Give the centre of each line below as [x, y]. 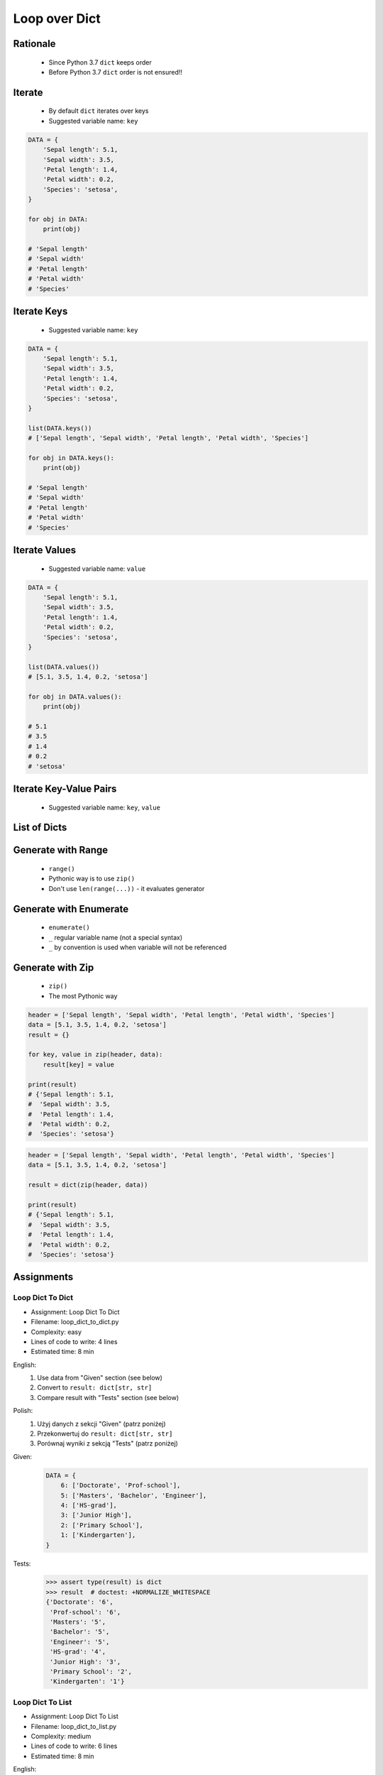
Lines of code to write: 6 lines [74, 1746]
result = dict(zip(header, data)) [88, 1185]
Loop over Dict [57, 18]
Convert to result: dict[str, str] [95, 1387]
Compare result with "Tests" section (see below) [108, 1397]
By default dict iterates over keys [99, 111]
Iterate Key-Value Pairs [65, 789]
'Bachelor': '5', [80, 1632]
